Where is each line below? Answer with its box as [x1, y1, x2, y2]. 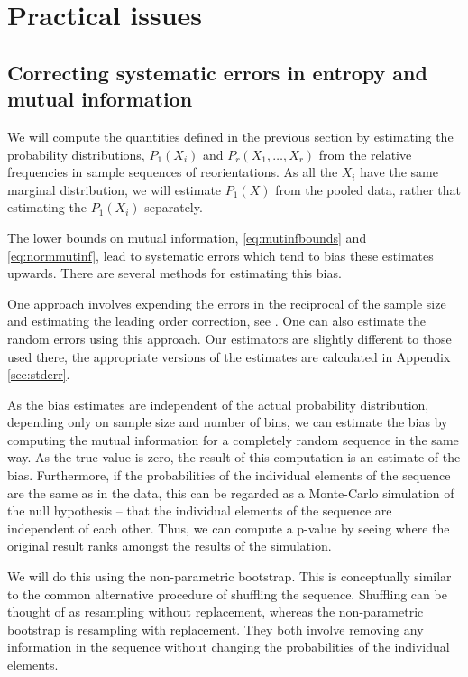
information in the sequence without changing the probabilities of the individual [7, 637, 450, 656]
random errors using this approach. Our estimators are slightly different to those [7, 329, 452, 348]
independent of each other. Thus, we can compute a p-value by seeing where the [7, 518, 450, 537]
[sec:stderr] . [7, 365, 70, 384]
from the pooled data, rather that [275, 180, 462, 199]
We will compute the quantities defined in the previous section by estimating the [7, 126, 454, 145]
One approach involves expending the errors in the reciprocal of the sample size [7, 293, 446, 312]
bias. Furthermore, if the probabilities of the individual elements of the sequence [7, 466, 451, 485]
